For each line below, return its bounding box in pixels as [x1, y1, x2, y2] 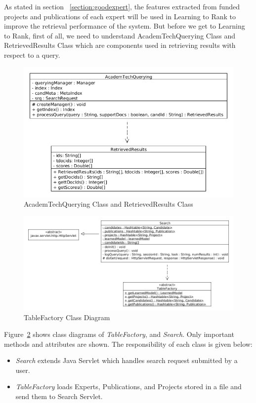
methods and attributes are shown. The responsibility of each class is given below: [4, 338, 253, 349]
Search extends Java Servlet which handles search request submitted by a [15, 355, 238, 366]
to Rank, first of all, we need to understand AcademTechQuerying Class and [4, 30, 236, 40]
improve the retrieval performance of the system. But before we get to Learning [4, 21, 245, 31]
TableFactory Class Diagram [24, 312, 110, 323]
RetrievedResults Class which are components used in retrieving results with [4, 40, 236, 50]
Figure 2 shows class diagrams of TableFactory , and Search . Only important [4, 329, 234, 339]
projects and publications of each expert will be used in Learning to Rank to [4, 11, 236, 21]
